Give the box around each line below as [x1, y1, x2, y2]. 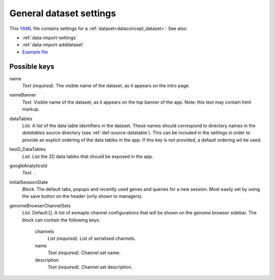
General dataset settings [9, 8, 117, 19]
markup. [22, 106, 40, 112]
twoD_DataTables [9, 146, 46, 152]
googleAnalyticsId [9, 163, 48, 169]
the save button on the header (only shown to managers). [22, 193, 143, 199]
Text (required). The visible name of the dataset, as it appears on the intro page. [22, 83, 190, 89]
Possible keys [9, 62, 54, 71]
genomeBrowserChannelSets [9, 202, 71, 208]
